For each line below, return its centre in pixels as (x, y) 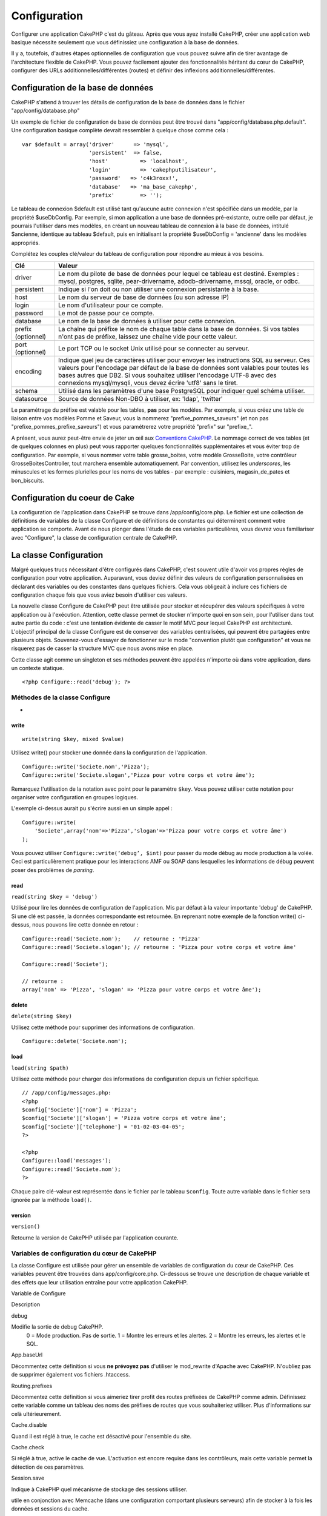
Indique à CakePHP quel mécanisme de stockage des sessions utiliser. (99, 1489)
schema (26, 391)
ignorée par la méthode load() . (51, 1200)
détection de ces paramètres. (48, 1467)
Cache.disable (29, 1425)
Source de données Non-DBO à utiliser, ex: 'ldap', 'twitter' (141, 398)
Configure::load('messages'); (67, 1161)
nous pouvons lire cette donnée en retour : (85, 925)
